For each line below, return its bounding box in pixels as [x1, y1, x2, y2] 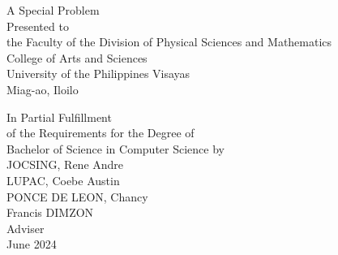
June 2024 [6, 236, 57, 253]
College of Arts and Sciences [6, 49, 148, 66]
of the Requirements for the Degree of [6, 124, 195, 141]
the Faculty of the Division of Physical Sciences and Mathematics [6, 33, 332, 50]
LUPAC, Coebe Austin [6, 171, 120, 188]
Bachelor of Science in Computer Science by [6, 140, 225, 157]
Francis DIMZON [6, 204, 94, 221]
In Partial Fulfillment [6, 108, 112, 125]
